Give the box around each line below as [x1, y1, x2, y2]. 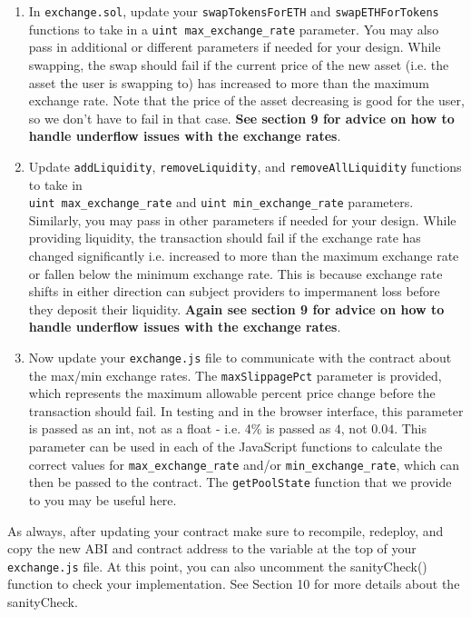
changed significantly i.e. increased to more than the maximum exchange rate [28, 245, 459, 264]
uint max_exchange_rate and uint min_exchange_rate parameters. [28, 193, 414, 212]
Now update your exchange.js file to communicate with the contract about [28, 347, 452, 366]
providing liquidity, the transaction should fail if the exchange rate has [28, 228, 421, 247]
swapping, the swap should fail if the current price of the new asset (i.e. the [28, 55, 449, 74]
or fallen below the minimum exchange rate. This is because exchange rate [28, 264, 443, 283]
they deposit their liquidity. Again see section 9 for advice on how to [28, 299, 445, 318]
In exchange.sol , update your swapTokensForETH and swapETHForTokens [28, 2, 439, 20]
